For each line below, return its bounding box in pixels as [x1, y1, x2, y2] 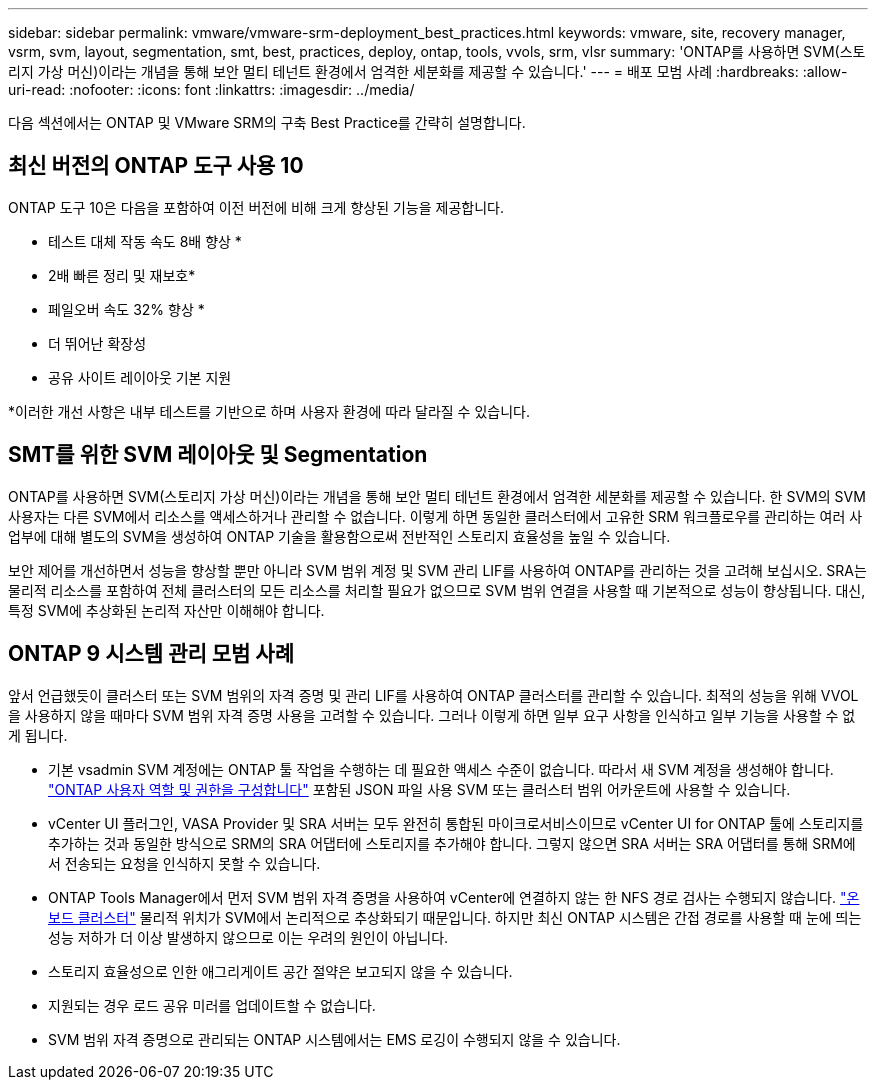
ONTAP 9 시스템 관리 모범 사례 [8, 641, 295, 667]
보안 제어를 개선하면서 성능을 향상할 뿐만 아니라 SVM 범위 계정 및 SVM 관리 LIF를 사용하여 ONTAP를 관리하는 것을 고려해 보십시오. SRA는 [8, 561, 867, 579]
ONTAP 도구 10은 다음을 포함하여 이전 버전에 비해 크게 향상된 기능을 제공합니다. [8, 198, 504, 216]
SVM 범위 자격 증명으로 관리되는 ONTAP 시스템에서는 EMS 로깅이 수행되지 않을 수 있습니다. [48, 1030, 621, 1048]
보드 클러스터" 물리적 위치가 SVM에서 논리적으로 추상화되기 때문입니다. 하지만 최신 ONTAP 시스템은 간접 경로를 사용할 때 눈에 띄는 [48, 908, 862, 926]
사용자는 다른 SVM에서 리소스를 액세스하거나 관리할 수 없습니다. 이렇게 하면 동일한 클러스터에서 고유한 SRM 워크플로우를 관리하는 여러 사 [8, 507, 863, 525]
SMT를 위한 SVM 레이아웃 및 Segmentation [8, 442, 428, 468]
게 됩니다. [8, 726, 68, 744]
